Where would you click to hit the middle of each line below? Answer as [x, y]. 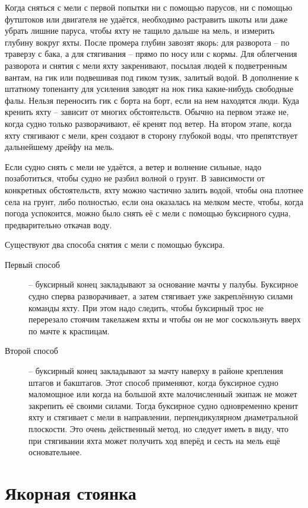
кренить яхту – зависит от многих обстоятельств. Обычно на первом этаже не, [147, 112]
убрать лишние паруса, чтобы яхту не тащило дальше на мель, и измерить [140, 31]
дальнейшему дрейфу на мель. [60, 147]
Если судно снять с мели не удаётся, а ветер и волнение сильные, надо [133, 166]
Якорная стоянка [71, 492]
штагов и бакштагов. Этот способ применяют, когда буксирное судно [154, 382]
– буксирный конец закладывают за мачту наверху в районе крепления [156, 371]
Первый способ [32, 264]
